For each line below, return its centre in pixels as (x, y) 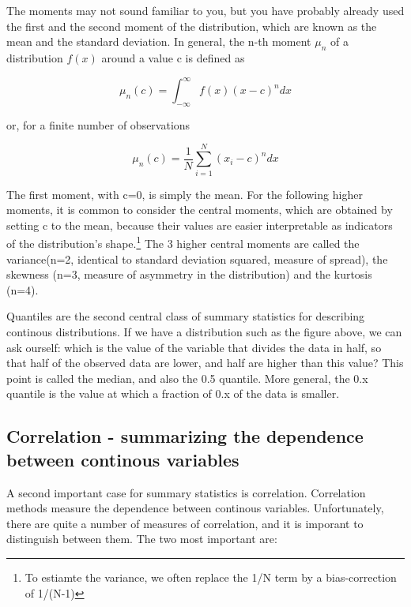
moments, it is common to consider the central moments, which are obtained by (200, 210)
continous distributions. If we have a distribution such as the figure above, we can (204, 332)
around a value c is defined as (173, 57)
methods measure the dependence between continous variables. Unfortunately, (195, 508)
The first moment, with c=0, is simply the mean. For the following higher (185, 194)
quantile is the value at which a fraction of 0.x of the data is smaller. (173, 393)
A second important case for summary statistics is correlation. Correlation (186, 492)
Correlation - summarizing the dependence (185, 436)
